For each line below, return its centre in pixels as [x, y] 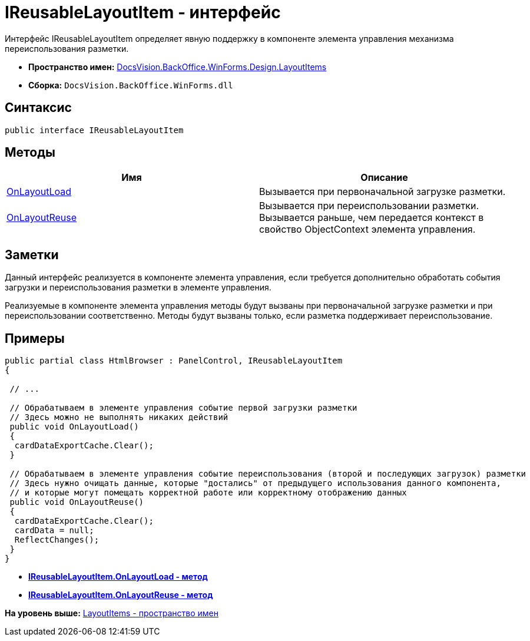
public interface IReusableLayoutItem [94, 130]
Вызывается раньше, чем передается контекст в [372, 218]
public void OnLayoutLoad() [74, 427]
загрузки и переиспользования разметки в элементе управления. [138, 288]
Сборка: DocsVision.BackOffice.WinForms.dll [131, 85]
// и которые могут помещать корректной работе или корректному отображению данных [208, 493]
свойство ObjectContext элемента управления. [367, 229]
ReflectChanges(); [57, 540]
